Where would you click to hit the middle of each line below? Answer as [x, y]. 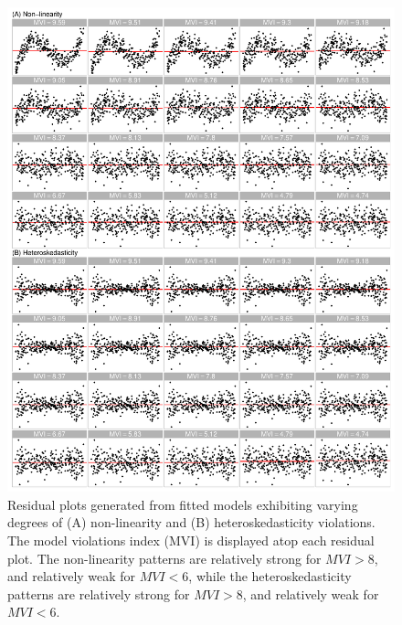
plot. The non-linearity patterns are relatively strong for [164, 558]
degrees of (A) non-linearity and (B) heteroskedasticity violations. [191, 522]
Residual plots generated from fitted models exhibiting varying [183, 504]
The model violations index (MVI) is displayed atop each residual [191, 540]
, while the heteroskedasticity [270, 576]
